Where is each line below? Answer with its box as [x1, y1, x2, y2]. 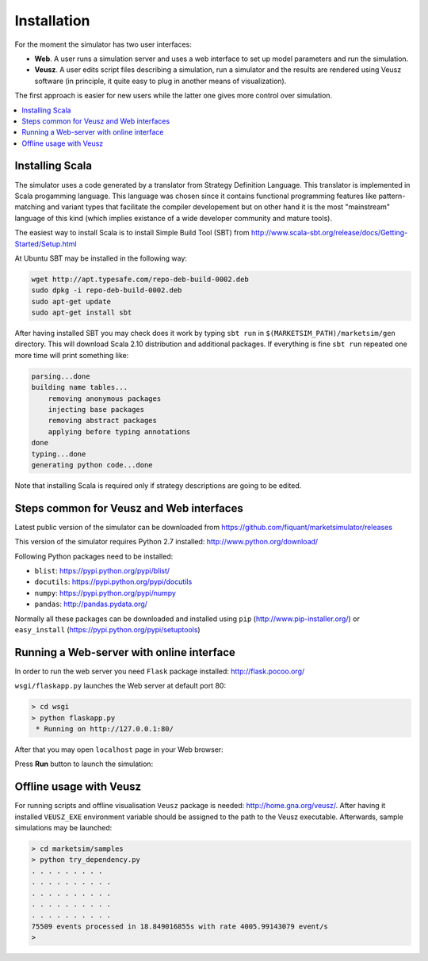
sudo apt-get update [31, 297, 111, 306]
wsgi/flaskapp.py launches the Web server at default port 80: [14, 681, 226, 691]
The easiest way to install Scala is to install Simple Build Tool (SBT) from [14, 228, 250, 238]
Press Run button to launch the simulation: [14, 759, 154, 768]
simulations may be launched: [14, 823, 113, 833]
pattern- [378, 191, 406, 200]
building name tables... [31, 383, 128, 392]
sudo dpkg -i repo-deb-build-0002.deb [31, 286, 182, 295]
